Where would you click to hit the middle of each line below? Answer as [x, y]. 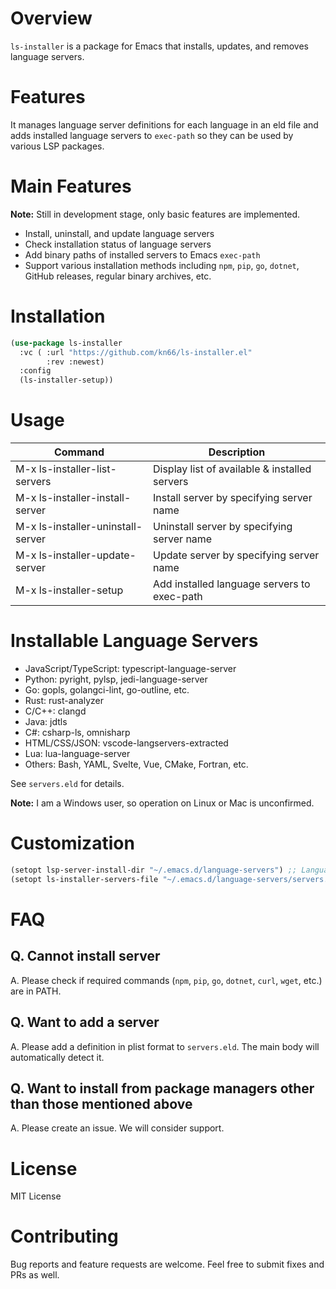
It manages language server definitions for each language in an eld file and [164, 124]
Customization [72, 843]
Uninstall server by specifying [223, 527]
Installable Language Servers [134, 641]
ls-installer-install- [85, 498]
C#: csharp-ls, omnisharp [77, 732]
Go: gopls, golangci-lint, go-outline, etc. [107, 690]
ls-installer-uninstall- [90, 527]
